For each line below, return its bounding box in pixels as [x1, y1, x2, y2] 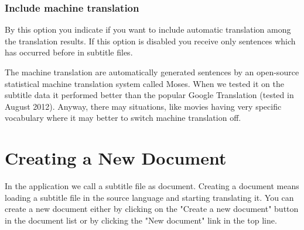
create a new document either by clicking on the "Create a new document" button [5, 203, 299, 215]
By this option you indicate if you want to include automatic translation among [5, 23, 291, 36]
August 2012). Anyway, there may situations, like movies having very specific [5, 100, 282, 112]
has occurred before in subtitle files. [5, 46, 133, 58]
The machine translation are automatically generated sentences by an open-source [5, 66, 299, 78]
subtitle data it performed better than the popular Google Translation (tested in [5, 89, 294, 101]
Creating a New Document [5, 146, 227, 170]
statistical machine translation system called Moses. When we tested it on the [5, 77, 284, 89]
